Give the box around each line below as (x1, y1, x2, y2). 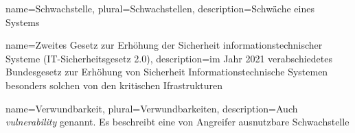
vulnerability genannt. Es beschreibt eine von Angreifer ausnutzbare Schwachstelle (5, 114, 350, 129)
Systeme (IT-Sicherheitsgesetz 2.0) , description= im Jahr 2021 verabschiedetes (5, 51, 332, 65)
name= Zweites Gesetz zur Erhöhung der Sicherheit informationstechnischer (5, 38, 323, 52)
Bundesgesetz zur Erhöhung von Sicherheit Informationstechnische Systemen (5, 64, 328, 79)
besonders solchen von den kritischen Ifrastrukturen (5, 77, 222, 92)
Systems (5, 14, 40, 29)
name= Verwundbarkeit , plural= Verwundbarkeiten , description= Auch (5, 101, 298, 115)
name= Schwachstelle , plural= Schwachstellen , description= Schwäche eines (5, 1, 314, 15)
